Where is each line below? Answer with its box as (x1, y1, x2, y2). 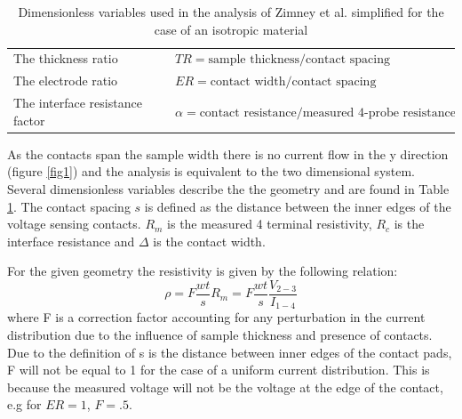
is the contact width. (153, 231, 266, 250)
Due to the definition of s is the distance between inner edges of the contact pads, (7, 342, 452, 361)
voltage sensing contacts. (7, 214, 141, 233)
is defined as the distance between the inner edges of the (144, 197, 451, 215)
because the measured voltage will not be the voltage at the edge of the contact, (7, 377, 443, 396)
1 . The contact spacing (7, 197, 131, 215)
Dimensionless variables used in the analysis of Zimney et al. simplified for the (18, 3, 444, 20)
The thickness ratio (13, 49, 118, 68)
